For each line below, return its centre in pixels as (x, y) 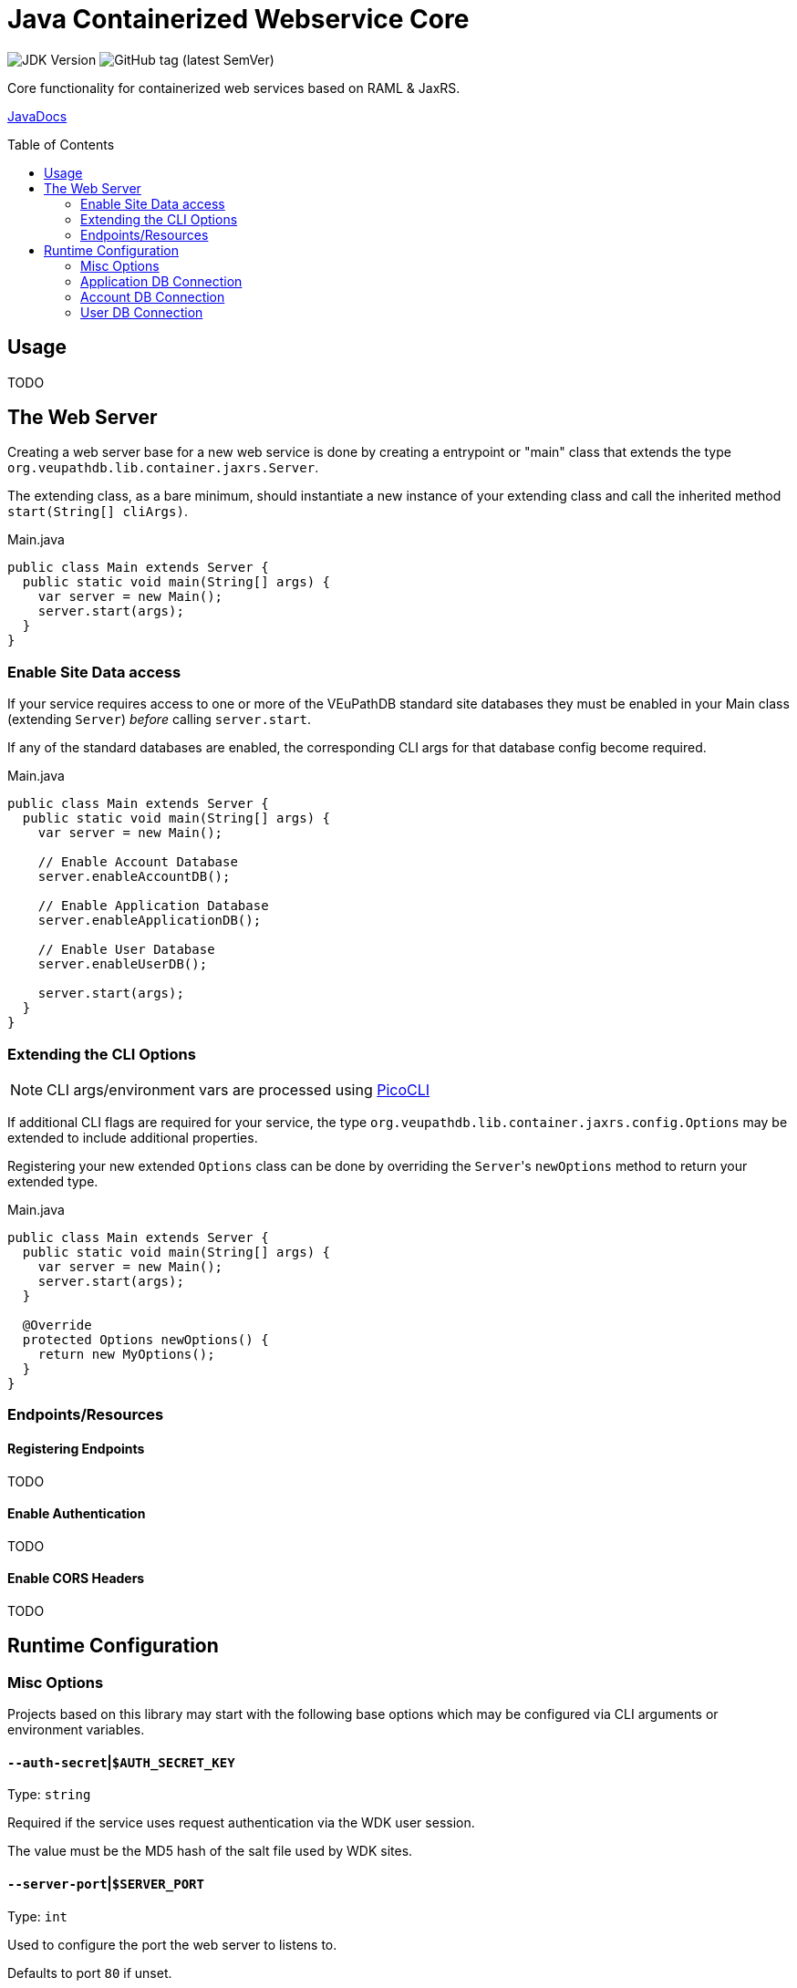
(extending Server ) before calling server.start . (160, 720)
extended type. (53, 1181)
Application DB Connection (161, 281)
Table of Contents (61, 144)
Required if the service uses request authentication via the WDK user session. (241, 1823)
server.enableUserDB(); (123, 964)
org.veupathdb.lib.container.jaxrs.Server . (163, 468)
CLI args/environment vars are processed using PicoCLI (238, 1089)
